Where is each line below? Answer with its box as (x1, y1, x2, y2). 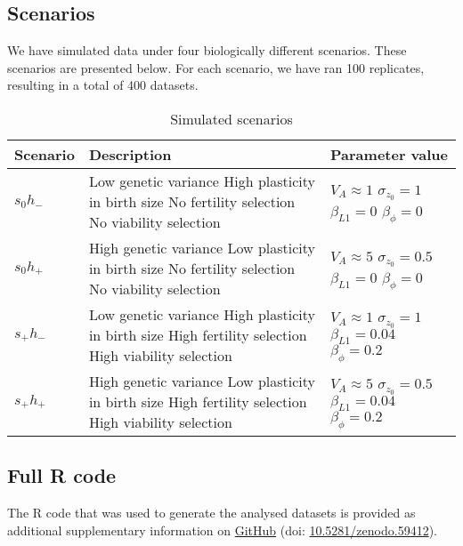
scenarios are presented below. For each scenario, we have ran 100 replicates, (7, 58, 425, 76)
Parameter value (330, 143, 448, 165)
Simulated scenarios (170, 108, 293, 129)
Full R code (7, 462, 117, 489)
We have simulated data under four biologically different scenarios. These (7, 41, 407, 60)
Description (88, 143, 172, 165)
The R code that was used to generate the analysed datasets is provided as (7, 503, 416, 522)
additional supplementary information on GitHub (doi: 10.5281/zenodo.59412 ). (7, 520, 437, 539)
